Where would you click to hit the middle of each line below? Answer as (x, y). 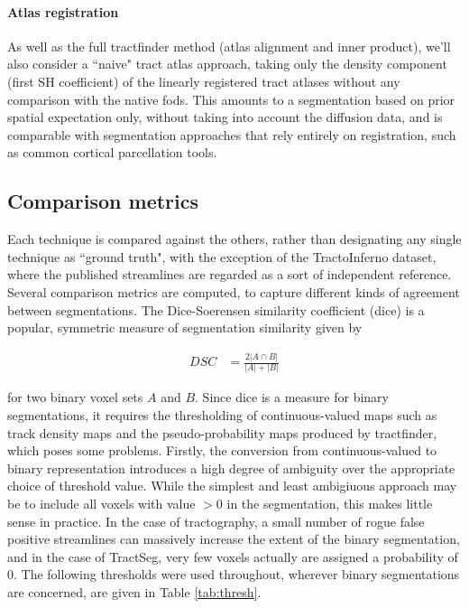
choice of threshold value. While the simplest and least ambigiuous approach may (232, 486)
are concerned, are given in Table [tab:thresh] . (134, 591)
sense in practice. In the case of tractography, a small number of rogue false (216, 521)
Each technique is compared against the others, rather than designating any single (234, 239)
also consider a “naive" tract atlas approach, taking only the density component (227, 64)
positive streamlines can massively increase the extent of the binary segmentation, (234, 539)
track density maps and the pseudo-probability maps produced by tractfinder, (222, 432)
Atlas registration (63, 11)
